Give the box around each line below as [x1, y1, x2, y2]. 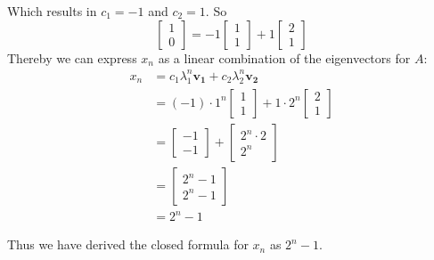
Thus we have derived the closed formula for [7, 235, 249, 254]
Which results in [7, 2, 97, 20]
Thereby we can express [7, 48, 137, 67]
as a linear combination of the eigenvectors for [158, 48, 411, 67]
